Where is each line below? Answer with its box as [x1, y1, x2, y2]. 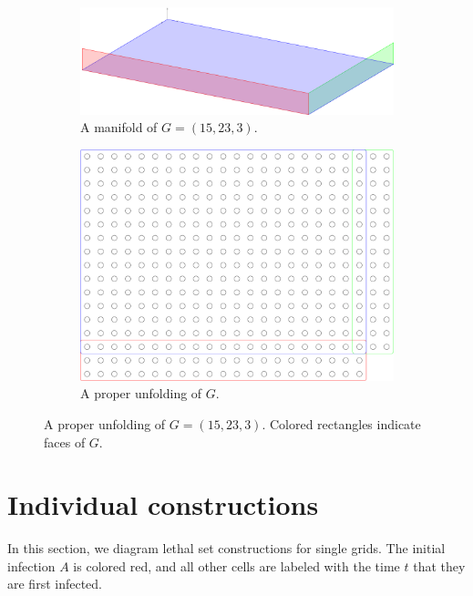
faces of [44, 432, 86, 451]
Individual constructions [7, 486, 319, 523]
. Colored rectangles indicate [262, 414, 421, 433]
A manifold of [80, 118, 158, 137]
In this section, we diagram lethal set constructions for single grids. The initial [7, 539, 446, 558]
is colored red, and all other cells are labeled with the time [73, 556, 400, 575]
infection [7, 556, 56, 575]
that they [413, 556, 466, 575]
